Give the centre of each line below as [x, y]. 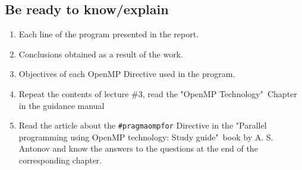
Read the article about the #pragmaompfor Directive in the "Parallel [143, 125]
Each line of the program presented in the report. [109, 34]
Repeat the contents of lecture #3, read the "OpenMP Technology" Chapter [158, 93]
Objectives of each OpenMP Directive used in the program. [127, 74]
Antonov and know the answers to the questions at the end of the [138, 148]
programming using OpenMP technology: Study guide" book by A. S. [146, 137]
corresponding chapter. [60, 160]
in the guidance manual [62, 105]
